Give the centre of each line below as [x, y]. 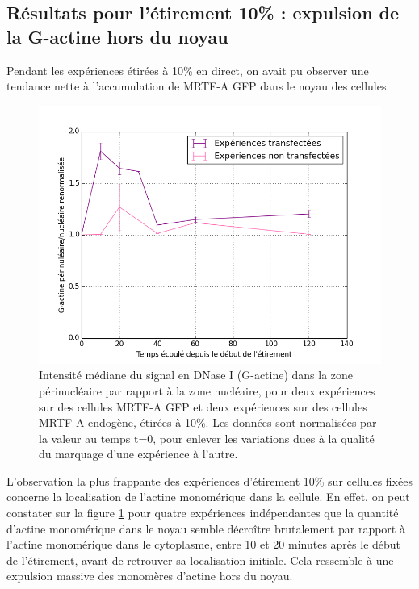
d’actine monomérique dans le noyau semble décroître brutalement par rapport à [206, 528]
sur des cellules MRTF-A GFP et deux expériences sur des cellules [203, 406]
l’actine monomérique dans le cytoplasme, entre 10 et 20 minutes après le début [204, 544]
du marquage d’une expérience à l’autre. [138, 454]
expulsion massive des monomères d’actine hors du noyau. [150, 576]
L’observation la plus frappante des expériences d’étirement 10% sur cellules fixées [209, 480]
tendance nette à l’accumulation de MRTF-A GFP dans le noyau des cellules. [198, 86]
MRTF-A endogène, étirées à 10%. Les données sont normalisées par [208, 422]
